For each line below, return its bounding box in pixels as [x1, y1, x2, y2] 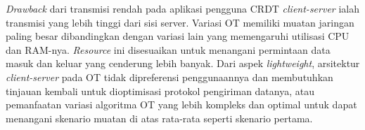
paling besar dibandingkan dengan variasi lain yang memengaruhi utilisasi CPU [6, 29, 350, 43]
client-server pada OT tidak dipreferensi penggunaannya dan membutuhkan [6, 69, 333, 84]
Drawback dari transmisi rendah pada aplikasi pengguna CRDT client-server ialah [6, 1, 359, 15]
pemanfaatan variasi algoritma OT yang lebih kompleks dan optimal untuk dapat [6, 97, 357, 112]
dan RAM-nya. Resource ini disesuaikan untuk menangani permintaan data [6, 42, 331, 57]
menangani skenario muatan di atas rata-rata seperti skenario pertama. [6, 110, 313, 125]
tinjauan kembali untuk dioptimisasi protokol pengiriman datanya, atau [6, 83, 314, 98]
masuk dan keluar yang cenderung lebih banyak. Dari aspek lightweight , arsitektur [6, 56, 360, 71]
